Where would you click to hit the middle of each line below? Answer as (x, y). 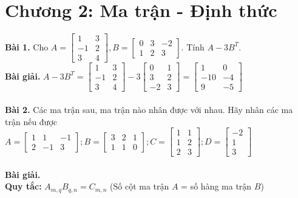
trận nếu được (31, 121)
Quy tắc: (23, 186)
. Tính (193, 46)
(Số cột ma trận (140, 186)
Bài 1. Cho (27, 46)
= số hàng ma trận (216, 186)
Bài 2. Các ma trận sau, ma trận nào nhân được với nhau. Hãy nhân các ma (149, 109)
